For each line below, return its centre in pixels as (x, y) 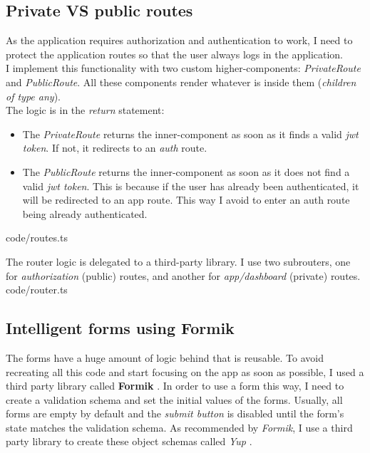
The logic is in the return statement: (85, 110)
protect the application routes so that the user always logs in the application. (175, 54)
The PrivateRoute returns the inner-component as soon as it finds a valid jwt (190, 134)
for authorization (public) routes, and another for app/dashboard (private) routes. (183, 275)
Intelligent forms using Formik (120, 328)
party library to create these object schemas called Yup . (129, 441)
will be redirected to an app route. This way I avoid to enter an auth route (186, 200)
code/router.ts (37, 290)
